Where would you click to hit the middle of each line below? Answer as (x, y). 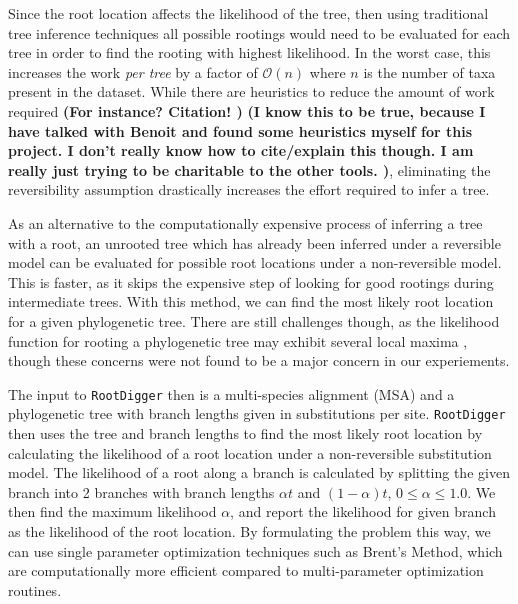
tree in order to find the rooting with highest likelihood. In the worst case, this (249, 52)
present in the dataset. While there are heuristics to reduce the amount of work (251, 91)
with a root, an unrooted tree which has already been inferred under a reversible (254, 242)
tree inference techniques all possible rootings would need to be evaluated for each (259, 32)
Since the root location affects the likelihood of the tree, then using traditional (248, 13)
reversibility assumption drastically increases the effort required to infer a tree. (249, 189)
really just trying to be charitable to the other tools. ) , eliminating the (249, 169)
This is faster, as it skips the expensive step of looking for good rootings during (251, 281)
